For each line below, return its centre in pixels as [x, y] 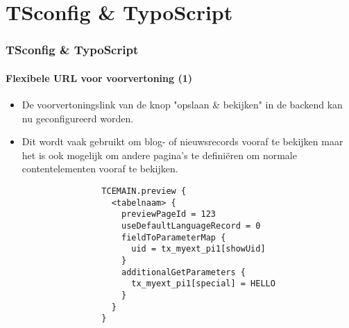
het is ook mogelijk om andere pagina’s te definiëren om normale [159, 155]
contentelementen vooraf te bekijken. [100, 169]
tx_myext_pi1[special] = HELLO [203, 284]
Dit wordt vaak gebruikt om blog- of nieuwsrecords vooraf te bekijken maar [182, 141]
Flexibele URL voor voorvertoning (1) [99, 77]
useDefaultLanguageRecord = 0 [191, 225]
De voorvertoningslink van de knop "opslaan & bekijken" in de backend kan [182, 105]
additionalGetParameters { [183, 272]
